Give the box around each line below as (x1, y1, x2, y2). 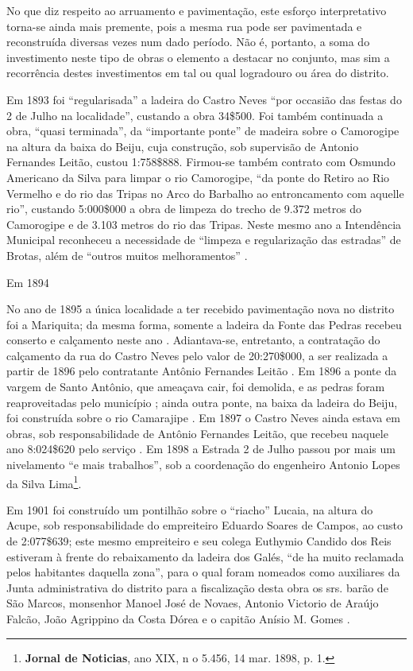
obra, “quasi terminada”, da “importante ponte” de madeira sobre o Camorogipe (6, 122, 399, 139)
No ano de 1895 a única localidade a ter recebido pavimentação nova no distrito (6, 301, 395, 317)
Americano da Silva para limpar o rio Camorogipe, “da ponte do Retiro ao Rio (6, 169, 390, 185)
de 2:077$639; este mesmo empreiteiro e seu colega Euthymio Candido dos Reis (6, 533, 392, 549)
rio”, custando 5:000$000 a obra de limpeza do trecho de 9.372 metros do (6, 200, 362, 217)
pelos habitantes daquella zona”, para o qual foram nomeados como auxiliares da (6, 564, 400, 580)
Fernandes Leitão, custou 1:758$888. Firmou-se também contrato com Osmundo (6, 153, 396, 170)
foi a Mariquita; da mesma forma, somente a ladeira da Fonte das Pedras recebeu (6, 316, 402, 332)
